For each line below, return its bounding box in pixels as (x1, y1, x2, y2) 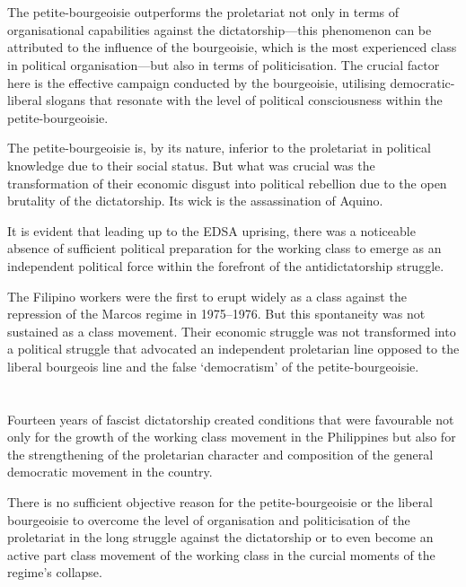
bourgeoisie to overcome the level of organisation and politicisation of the (7, 510, 410, 529)
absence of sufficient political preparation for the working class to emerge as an (7, 239, 442, 258)
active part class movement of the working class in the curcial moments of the (7, 545, 435, 564)
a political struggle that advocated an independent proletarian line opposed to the (7, 339, 460, 358)
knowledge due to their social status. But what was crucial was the (7, 155, 375, 174)
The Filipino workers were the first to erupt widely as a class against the (7, 286, 407, 305)
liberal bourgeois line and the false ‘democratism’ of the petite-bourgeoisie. (7, 356, 419, 375)
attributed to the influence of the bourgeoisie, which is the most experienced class (7, 38, 457, 57)
